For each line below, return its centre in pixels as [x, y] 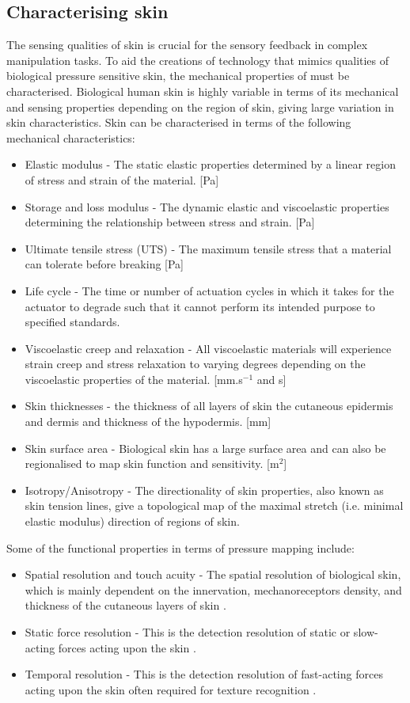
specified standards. [72, 322]
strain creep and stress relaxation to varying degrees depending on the [195, 364]
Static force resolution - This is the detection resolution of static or [188, 632]
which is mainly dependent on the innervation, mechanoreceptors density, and [213, 589]
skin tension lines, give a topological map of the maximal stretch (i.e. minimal [214, 505]
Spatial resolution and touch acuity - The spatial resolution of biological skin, [213, 574]
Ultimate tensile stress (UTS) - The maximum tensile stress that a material [208, 248]
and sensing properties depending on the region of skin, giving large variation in [200, 106]
